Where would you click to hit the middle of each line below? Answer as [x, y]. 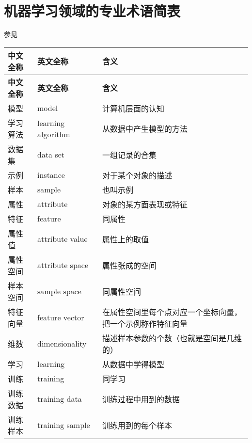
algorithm [54, 134]
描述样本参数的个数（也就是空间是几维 [172, 338]
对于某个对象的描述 [137, 175]
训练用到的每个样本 [137, 425]
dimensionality [62, 344]
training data [60, 399]
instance [51, 175]
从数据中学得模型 [134, 364]
